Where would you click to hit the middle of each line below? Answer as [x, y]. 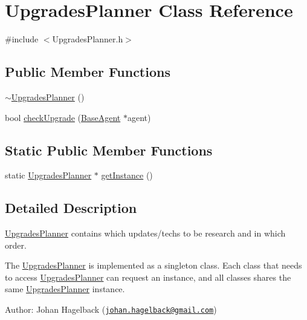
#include [22, 39]
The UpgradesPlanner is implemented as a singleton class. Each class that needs [153, 265]
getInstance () [127, 175]
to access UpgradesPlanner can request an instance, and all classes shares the [148, 277]
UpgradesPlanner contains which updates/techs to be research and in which [145, 233]
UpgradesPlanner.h [88, 39]
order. [16, 245]
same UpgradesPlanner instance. [65, 289]
